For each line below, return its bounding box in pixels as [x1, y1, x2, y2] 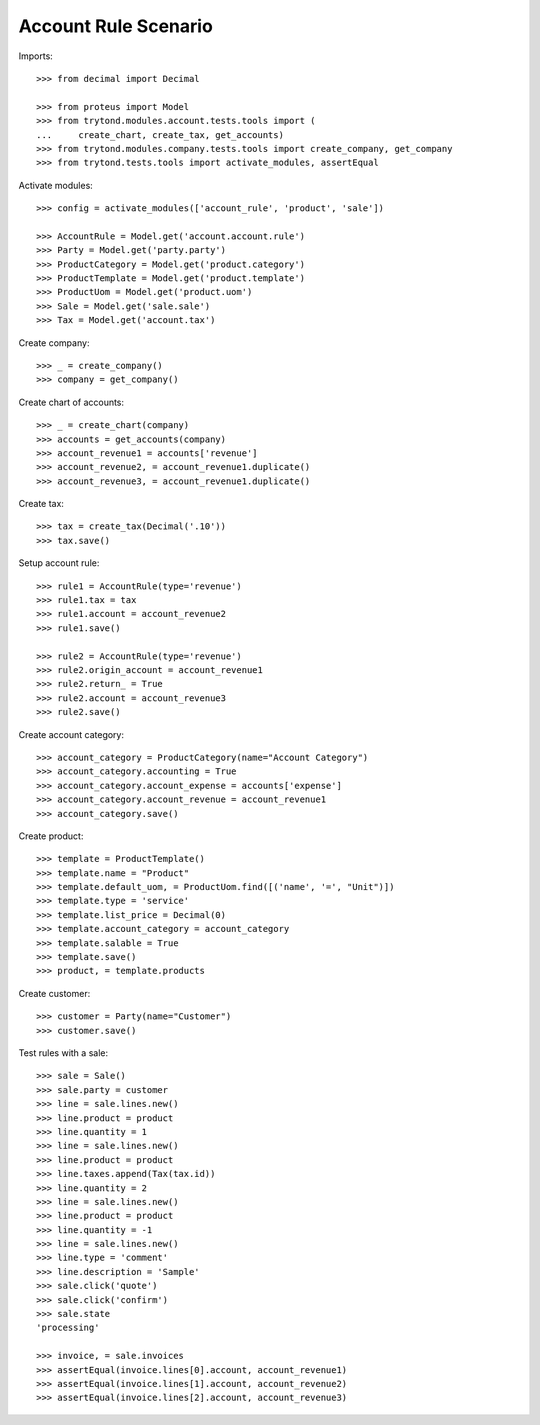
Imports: [18, 50, 54, 62]
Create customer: [18, 987, 91, 999]
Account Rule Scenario [18, 15, 214, 37]
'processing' [36, 1322, 100, 1334]
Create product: [18, 830, 84, 842]
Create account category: [18, 728, 125, 740]
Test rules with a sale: [18, 1046, 109, 1059]
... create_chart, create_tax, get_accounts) [36, 129, 285, 140]
